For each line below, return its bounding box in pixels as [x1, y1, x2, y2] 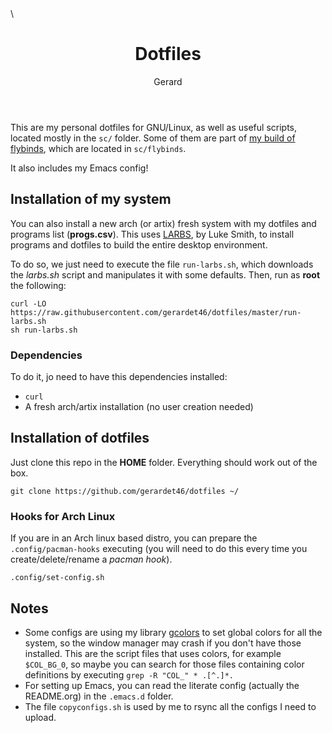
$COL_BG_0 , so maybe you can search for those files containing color [24, 658, 305, 670]
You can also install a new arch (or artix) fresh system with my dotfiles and [10, 217, 317, 229]
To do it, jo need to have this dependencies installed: [10, 371, 228, 383]
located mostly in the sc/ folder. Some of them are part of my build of [10, 132, 296, 144]
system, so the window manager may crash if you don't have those [24, 637, 302, 649]
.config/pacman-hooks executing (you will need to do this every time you [10, 543, 308, 555]
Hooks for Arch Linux [10, 509, 116, 523]
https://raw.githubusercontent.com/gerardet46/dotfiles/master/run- [10, 307, 302, 317]
